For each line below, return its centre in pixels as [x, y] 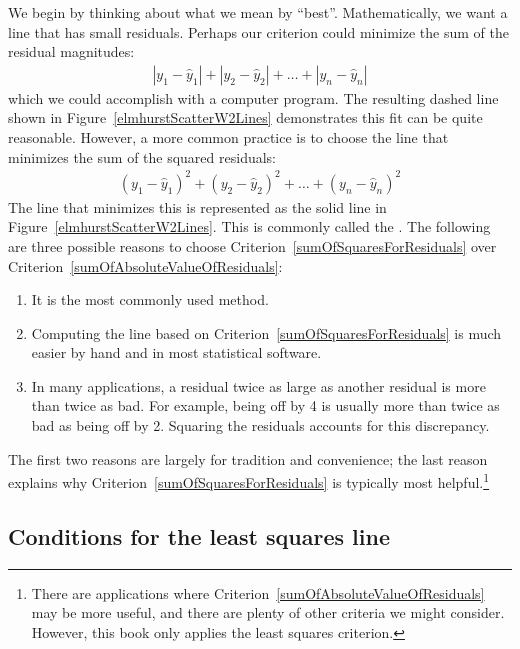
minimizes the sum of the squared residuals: [142, 156]
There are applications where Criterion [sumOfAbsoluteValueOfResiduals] [258, 592]
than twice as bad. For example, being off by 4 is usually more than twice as [265, 405]
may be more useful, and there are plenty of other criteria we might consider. [268, 612]
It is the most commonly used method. [150, 299]
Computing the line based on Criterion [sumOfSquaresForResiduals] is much [266, 332]
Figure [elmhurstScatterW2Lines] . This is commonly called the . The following [249, 226]
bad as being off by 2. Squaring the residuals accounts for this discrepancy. [260, 425]
